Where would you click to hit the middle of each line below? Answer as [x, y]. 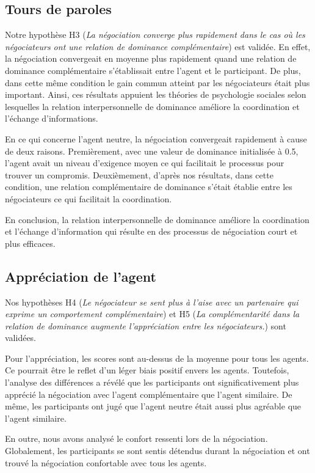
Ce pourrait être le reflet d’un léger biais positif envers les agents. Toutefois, [147, 370]
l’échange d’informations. [52, 118]
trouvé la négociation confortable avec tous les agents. [106, 462]
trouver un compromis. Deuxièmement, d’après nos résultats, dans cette [139, 174]
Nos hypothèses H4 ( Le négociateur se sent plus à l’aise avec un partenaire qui [152, 302]
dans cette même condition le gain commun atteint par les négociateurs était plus [157, 82]
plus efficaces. [30, 243]
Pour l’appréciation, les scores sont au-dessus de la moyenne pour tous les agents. [157, 358]
